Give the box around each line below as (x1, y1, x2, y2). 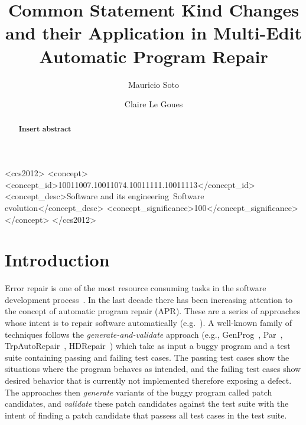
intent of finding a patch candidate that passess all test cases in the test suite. (5, 408, 287, 421)
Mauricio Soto (128, 78, 179, 90)
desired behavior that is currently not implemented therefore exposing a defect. (5, 374, 292, 386)
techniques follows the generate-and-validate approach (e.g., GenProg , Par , (5, 328, 283, 340)
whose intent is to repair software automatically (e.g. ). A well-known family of (5, 317, 292, 329)
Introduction (5, 248, 110, 272)
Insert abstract (18, 124, 71, 134)
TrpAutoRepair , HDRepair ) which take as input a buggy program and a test (5, 340, 291, 352)
